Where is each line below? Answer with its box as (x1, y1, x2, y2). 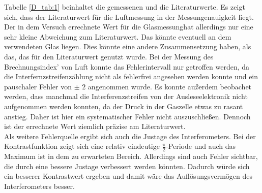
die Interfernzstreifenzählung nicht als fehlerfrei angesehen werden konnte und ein (4, 71, 258, 82)
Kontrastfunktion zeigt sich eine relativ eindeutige (4, 141, 160, 151)
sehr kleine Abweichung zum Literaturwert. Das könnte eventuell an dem (4, 31, 231, 42)
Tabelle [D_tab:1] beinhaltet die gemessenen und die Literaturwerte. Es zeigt (4, 2, 245, 12)
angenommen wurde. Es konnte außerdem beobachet (88, 81, 252, 91)
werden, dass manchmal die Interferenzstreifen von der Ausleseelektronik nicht (4, 91, 248, 102)
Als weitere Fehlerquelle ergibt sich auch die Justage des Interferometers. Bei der (4, 131, 256, 141)
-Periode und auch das (166, 141, 236, 151)
